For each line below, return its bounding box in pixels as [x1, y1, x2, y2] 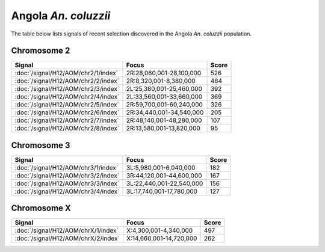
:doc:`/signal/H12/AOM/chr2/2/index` [14, 77, 120, 85]
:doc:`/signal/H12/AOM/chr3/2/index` [14, 171, 120, 180]
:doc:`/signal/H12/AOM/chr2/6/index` [14, 108, 120, 117]
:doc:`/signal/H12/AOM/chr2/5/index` [14, 100, 120, 109]
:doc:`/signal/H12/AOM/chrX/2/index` [14, 235, 120, 243]
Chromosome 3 [11, 140, 70, 150]
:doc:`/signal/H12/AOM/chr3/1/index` [14, 163, 119, 171]
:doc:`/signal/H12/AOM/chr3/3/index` [14, 179, 120, 188]
